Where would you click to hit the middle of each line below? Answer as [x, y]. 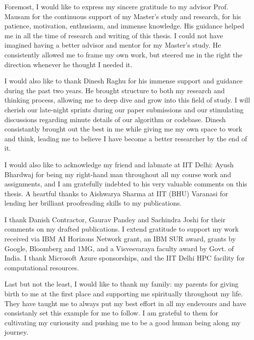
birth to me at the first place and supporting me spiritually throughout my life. [124, 294]
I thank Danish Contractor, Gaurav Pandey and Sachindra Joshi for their [115, 219]
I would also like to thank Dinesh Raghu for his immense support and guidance [124, 81]
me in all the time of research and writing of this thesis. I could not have [114, 35]
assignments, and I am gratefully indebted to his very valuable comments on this [126, 184]
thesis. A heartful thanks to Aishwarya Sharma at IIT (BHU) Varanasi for [116, 193]
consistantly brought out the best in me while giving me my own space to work [123, 129]
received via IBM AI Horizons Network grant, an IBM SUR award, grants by [120, 239]
